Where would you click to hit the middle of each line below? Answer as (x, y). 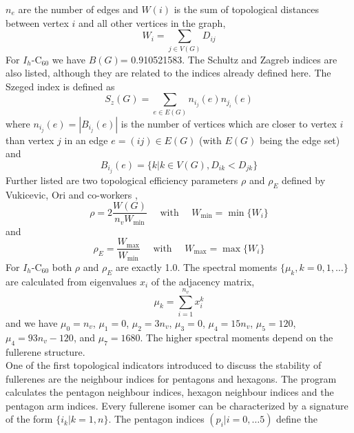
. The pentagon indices (156, 419)
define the (297, 419)
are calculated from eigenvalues (71, 281)
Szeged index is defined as (60, 86)
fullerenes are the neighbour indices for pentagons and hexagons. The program (171, 378)
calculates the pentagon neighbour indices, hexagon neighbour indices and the (170, 392)
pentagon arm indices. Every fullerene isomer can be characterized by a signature (177, 405)
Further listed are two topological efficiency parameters (122, 180)
